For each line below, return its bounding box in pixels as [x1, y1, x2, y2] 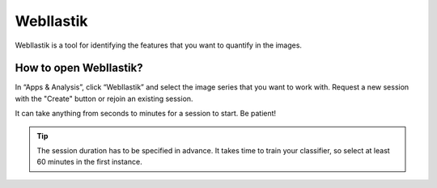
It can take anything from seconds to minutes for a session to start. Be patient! [15, 109, 277, 119]
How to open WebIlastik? [15, 61, 143, 75]
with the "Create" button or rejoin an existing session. [15, 94, 193, 103]
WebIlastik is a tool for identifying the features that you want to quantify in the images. [15, 40, 303, 50]
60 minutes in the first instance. [36, 157, 142, 167]
